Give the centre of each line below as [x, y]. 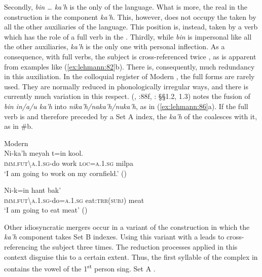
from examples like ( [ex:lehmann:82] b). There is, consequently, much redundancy [129, 66]
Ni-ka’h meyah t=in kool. [44, 153]
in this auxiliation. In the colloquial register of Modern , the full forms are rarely [129, 76]
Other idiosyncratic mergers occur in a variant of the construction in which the [127, 227]
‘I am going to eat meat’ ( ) [46, 210]
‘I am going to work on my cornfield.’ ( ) [65, 173]
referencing [21, 247]
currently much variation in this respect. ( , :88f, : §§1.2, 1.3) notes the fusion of [127, 96]
